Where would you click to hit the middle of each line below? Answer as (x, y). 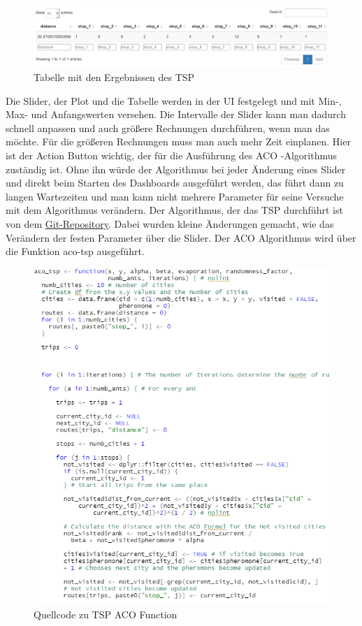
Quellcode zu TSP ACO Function (106, 614)
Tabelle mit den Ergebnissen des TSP (114, 77)
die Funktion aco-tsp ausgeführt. (75, 251)
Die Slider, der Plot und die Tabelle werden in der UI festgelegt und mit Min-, (174, 100)
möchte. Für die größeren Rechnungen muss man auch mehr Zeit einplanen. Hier (178, 141)
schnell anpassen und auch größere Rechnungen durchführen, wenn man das (168, 128)
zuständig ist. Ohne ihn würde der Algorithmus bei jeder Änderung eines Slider (176, 169)
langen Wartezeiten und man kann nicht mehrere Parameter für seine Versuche (175, 196)
